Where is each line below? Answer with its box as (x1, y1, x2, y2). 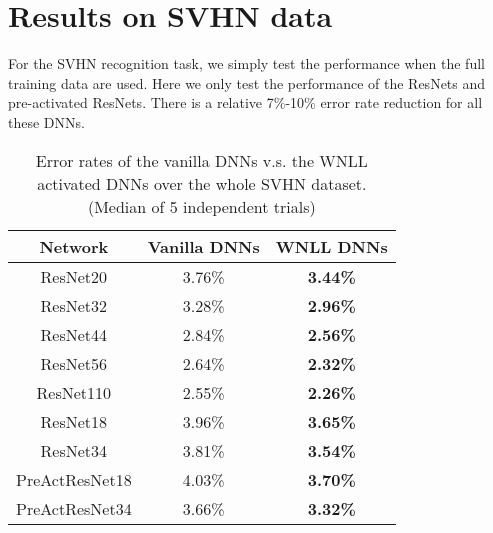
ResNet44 (40, 322, 108, 346)
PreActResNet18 (16, 467, 132, 491)
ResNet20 (40, 264, 108, 288)
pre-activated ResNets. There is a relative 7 (8, 92, 274, 113)
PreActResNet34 (16, 496, 132, 520)
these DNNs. (8, 111, 85, 132)
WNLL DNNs (275, 234, 388, 258)
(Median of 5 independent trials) (87, 194, 316, 218)
